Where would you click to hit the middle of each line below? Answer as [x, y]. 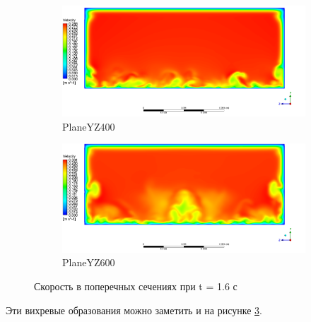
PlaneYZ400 [89, 126]
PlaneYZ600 [89, 262]
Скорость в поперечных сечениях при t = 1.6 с [136, 286]
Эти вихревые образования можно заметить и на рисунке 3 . [134, 310]
